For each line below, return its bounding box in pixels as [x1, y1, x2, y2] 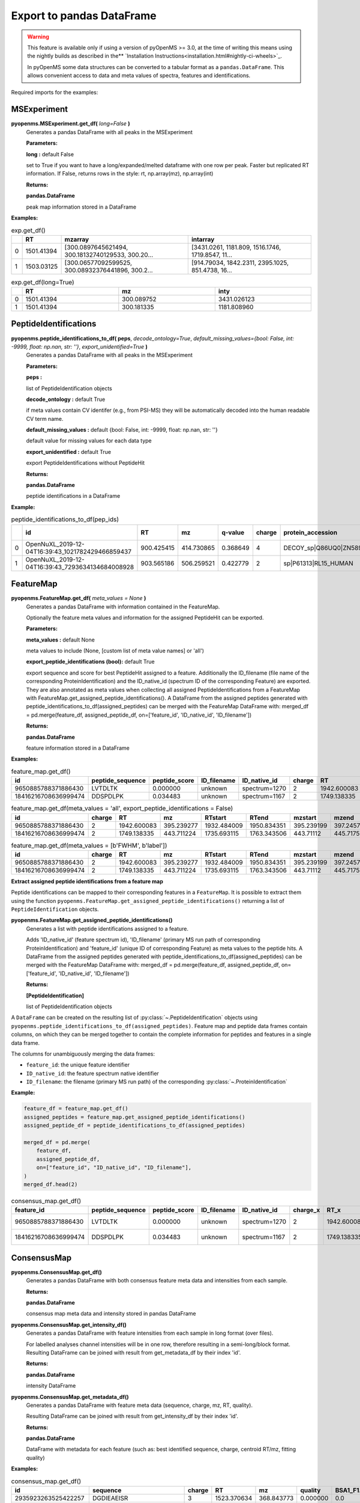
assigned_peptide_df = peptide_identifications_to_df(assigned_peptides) [23, 1122, 245, 1129]
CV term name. [26, 415, 64, 422]
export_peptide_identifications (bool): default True [26, 658, 155, 666]
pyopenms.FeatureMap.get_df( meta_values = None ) [11, 595, 146, 602]
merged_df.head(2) [23, 1181, 78, 1187]
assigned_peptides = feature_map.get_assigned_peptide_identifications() [23, 1113, 245, 1121]
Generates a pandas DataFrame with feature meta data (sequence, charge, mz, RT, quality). [26, 1401, 253, 1409]
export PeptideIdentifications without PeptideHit [26, 459, 145, 467]
